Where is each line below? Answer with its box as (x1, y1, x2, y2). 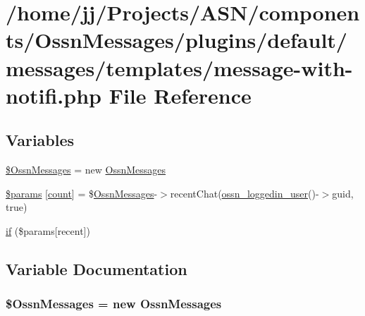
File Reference (109, 80, 252, 109)
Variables (6, 129, 75, 151)
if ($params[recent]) (6, 223, 90, 238)
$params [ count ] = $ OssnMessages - (6, 186, 158, 200)
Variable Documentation (6, 257, 187, 279)
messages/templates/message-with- (6, 53, 353, 82)
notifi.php (6, 80, 101, 109)
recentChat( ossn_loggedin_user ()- (170, 186, 319, 200)
